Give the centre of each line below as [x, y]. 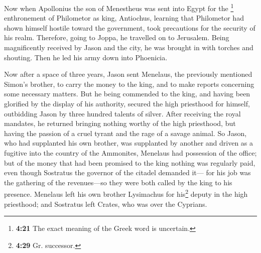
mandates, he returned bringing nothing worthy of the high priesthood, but [120, 123]
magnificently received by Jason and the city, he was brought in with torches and [129, 47]
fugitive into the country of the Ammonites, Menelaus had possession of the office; [130, 152]
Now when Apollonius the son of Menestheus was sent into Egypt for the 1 [119, 7]
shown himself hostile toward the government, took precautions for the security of [130, 27]
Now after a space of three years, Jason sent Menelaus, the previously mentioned [128, 74]
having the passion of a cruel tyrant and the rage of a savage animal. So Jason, [125, 133]
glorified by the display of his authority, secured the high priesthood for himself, [127, 103]
